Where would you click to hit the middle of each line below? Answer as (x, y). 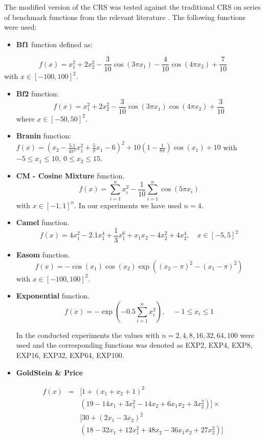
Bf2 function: (37, 94)
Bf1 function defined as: (54, 44)
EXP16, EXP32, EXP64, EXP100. (70, 355)
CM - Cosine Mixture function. (70, 175)
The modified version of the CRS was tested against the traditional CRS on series (132, 7)
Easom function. (43, 254)
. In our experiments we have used (128, 205)
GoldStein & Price (49, 372)
